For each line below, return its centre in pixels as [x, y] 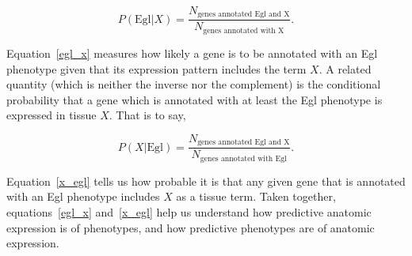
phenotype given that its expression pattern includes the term [156, 68]
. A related [345, 68]
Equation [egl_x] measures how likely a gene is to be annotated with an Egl [192, 53]
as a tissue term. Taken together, [256, 196]
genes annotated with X [244, 30]
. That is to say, [147, 115]
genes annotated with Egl [243, 158]
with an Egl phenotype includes [83, 196]
